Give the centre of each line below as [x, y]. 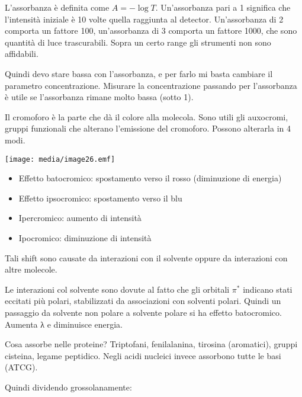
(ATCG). [21, 367]
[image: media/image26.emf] [60, 159]
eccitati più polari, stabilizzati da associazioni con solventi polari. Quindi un [143, 301]
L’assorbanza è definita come [57, 7]
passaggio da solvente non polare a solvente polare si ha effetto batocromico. [143, 312]
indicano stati [268, 289]
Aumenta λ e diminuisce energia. [64, 324]
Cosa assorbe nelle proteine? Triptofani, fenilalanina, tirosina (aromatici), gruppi [151, 344]
